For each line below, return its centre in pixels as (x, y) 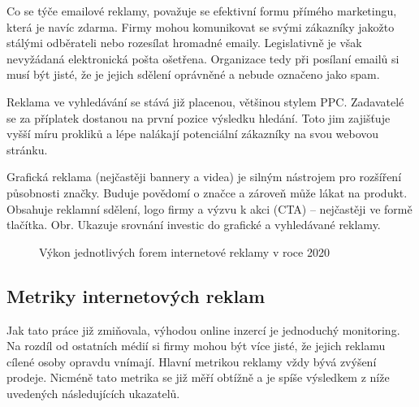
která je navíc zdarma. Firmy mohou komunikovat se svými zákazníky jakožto (201, 26)
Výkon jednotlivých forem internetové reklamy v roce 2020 (184, 251)
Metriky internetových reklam (136, 295)
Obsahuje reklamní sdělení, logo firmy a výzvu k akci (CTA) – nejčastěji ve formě (209, 208)
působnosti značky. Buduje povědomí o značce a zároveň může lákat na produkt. (207, 192)
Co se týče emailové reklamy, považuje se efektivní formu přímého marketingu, (202, 11)
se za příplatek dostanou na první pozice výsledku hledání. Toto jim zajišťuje (199, 117)
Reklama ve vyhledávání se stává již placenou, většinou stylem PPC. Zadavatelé (205, 101)
